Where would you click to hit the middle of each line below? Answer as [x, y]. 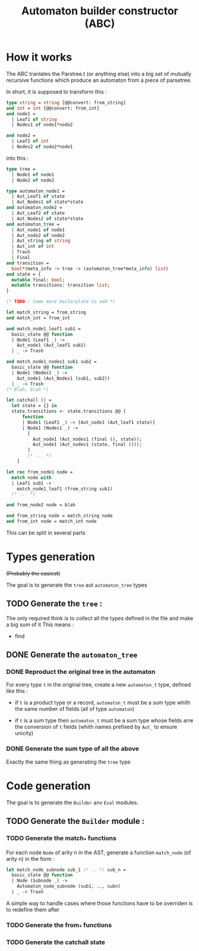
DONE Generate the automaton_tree [72, 655]
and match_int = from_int [38, 318]
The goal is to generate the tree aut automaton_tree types [77, 585]
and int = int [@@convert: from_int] [53, 108]
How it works [39, 57]
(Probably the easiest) [33, 573]
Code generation [48, 786]
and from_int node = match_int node [51, 521]
